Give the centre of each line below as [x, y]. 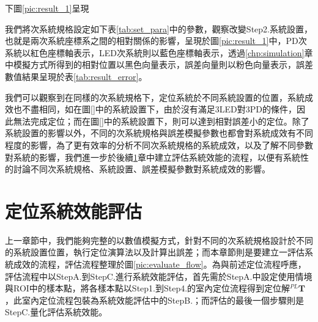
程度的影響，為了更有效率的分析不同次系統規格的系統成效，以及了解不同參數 [159, 145]
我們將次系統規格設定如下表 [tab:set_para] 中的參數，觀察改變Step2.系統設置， [159, 28]
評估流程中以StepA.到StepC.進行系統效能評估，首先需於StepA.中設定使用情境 [159, 276]
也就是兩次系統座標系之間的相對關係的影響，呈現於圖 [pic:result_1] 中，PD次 [156, 41]
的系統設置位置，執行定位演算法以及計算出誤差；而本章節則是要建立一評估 [155, 252]
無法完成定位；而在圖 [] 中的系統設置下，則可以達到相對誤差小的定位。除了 [161, 121]
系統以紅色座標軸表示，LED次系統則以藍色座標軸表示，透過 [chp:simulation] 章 [159, 52]
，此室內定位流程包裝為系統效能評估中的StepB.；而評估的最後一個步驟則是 [155, 300]
